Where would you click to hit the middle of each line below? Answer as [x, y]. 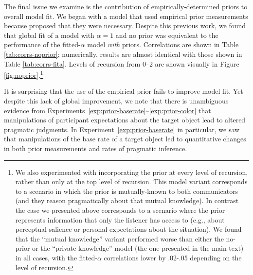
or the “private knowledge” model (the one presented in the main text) [138, 248]
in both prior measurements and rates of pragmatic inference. [96, 148]
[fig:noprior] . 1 [24, 74]
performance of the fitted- [42, 44]
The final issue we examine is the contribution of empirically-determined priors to [126, 6]
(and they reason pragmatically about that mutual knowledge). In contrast [127, 200]
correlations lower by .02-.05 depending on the [173, 257]
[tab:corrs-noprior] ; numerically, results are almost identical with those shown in [123, 54]
